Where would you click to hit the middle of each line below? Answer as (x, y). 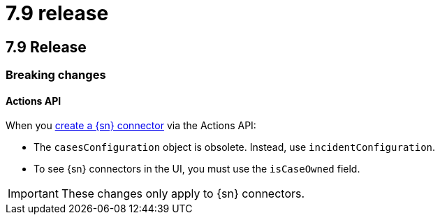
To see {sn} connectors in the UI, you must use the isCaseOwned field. (197, 169)
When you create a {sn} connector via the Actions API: (131, 126)
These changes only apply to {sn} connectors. (183, 194)
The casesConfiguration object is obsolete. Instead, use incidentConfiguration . (235, 147)
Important (33, 194)
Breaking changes (56, 75)
